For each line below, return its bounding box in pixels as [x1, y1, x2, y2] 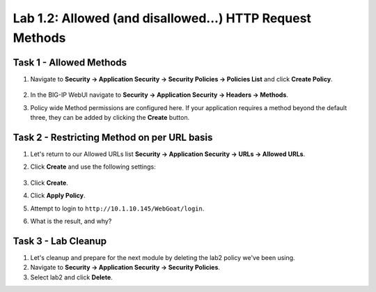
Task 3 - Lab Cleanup [13, 235, 107, 247]
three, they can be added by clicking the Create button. [30, 114, 190, 122]
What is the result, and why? [30, 217, 112, 225]
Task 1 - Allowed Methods [13, 56, 127, 68]
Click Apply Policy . [30, 192, 86, 200]
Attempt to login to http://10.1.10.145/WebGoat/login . [30, 204, 205, 213]
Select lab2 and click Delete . [30, 272, 113, 282]
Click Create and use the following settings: [30, 162, 156, 171]
